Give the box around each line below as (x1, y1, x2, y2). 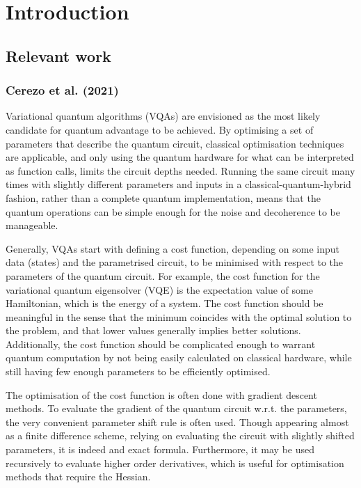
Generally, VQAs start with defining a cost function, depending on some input (6, 241, 340, 255)
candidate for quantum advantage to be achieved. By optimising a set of (6, 122, 314, 136)
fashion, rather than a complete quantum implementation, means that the (6, 190, 321, 205)
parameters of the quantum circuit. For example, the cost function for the (6, 268, 320, 283)
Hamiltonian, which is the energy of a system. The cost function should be (6, 296, 323, 310)
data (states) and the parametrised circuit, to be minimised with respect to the (6, 255, 344, 269)
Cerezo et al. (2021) (6, 81, 119, 99)
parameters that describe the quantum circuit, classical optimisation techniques (6, 136, 344, 150)
